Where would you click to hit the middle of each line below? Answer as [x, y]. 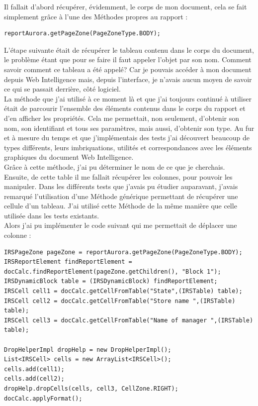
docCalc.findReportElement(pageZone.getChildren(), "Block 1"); [113, 271]
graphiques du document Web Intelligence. [69, 157]
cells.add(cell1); [34, 369]
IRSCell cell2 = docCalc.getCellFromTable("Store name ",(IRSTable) [120, 301]
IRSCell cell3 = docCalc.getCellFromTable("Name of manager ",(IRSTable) [129, 320]
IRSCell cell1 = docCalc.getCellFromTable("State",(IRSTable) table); [123, 291]
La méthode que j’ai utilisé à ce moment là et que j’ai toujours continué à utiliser [128, 98]
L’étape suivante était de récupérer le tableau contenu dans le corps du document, [129, 50]
